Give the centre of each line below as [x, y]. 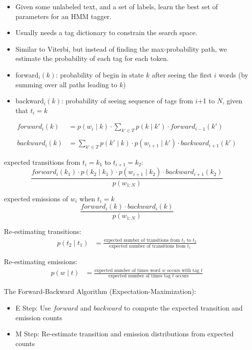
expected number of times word [127, 270]
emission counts [39, 317]
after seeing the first [182, 74]
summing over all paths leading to [66, 84]
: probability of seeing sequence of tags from [127, 101]
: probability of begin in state [100, 74]
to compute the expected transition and [183, 308]
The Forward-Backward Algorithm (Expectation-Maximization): [100, 291]
